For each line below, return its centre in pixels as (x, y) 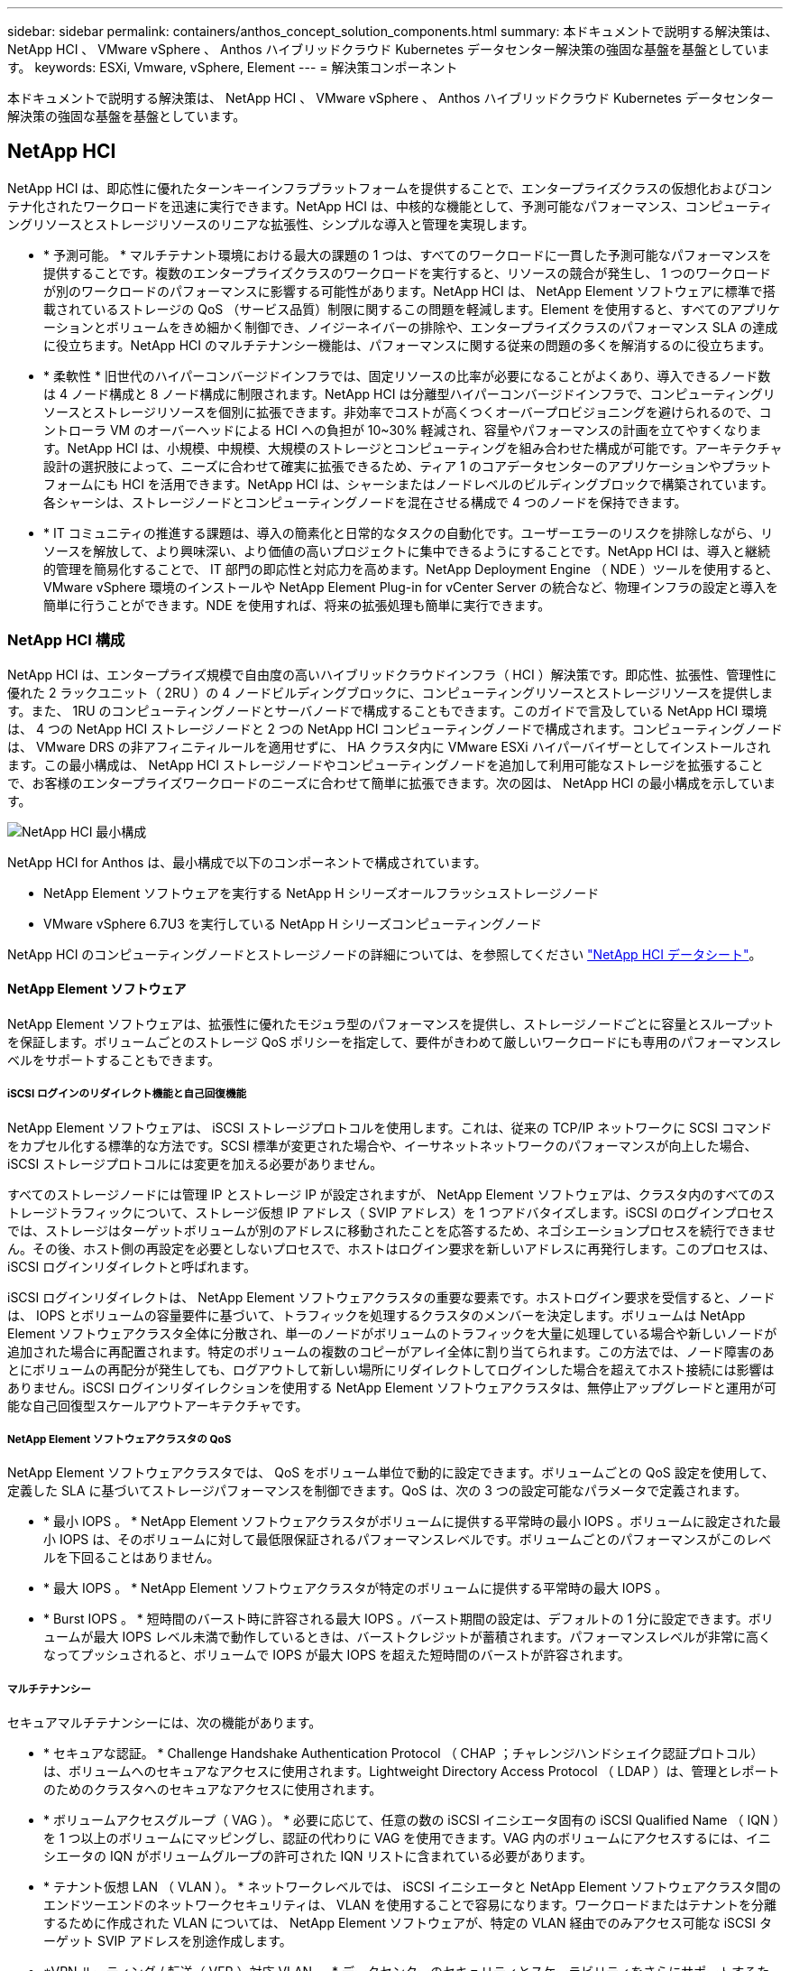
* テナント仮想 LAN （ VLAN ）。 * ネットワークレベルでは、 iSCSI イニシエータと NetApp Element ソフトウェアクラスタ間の (412, 1887)
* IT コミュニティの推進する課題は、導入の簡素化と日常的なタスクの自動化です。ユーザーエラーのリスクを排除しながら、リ (409, 532)
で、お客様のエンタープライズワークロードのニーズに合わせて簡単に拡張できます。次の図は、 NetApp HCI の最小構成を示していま (391, 782)
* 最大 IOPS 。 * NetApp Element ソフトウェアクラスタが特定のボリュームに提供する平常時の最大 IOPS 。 (356, 1588)
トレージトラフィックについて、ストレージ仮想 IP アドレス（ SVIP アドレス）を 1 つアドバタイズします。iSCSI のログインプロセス (391, 1212)
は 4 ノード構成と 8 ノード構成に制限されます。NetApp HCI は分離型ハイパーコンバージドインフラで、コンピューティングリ (409, 393)
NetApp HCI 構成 (66, 640)
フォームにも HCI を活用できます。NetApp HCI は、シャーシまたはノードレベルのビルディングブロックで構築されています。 (409, 484)
